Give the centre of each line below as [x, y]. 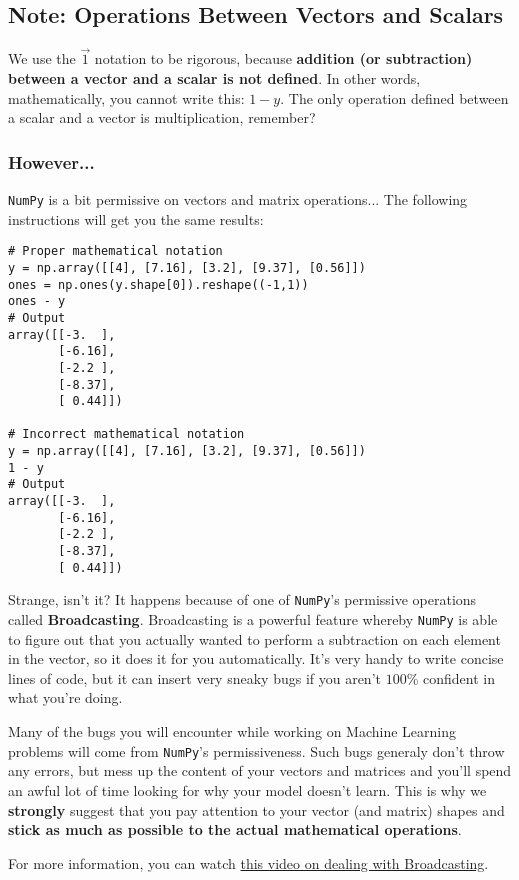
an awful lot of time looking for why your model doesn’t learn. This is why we [247, 789]
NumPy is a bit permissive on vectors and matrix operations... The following [238, 199]
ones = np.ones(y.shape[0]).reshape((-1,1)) [158, 284]
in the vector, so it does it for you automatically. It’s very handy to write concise [256, 658]
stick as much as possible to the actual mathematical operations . [235, 829]
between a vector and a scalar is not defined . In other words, [214, 78]
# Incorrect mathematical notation [126, 434]
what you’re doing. [65, 697]
